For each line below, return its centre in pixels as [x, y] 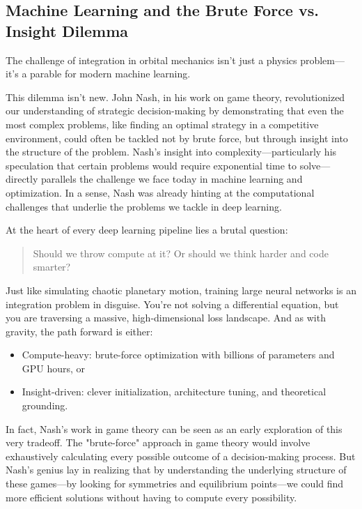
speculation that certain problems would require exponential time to [151, 165]
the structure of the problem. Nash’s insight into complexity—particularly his [171, 152]
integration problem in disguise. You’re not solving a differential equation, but [172, 304]
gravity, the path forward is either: [79, 331]
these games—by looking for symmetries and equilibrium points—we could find [175, 484]
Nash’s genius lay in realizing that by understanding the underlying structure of [176, 470]
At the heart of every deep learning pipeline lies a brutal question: [147, 230]
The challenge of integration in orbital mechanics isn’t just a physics [151, 60]
